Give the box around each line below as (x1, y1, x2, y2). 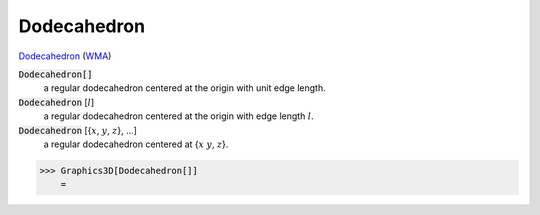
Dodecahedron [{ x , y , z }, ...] (18, 124, 137, 136)
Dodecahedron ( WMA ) (18, 50, 112, 62)
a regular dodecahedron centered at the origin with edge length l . (43, 110, 314, 122)
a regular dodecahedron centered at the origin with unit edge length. (43, 82, 326, 94)
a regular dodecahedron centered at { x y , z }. (43, 138, 229, 150)
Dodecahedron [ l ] (18, 96, 95, 108)
